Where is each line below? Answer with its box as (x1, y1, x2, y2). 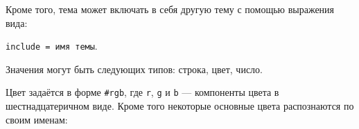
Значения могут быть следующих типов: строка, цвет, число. (6, 61, 263, 76)
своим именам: (6, 112, 68, 126)
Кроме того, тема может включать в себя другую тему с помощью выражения (6, 2, 335, 16)
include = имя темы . (6, 39, 98, 53)
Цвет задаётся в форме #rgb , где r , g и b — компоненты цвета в (6, 85, 279, 99)
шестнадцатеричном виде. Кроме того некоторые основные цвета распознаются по (6, 99, 354, 113)
